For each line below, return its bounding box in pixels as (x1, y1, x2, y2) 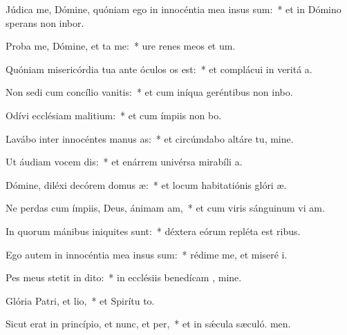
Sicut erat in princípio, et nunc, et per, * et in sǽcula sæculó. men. (6, 316, 291, 331)
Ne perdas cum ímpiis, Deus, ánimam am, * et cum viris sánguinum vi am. (6, 201, 325, 215)
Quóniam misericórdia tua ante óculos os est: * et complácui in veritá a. (6, 61, 312, 76)
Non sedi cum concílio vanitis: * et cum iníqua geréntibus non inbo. (6, 85, 293, 99)
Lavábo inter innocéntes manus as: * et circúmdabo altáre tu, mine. (6, 131, 294, 145)
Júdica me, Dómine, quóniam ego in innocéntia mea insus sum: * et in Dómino (6, 2, 341, 16)
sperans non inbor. (6, 15, 84, 30)
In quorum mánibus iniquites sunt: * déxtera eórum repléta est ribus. (6, 223, 301, 238)
